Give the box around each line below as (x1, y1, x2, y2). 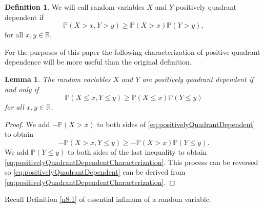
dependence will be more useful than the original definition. (5, 56, 192, 67)
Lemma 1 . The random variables (5, 73, 111, 84)
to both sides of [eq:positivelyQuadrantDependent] (97, 118, 255, 129)
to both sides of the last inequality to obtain (68, 146, 207, 157)
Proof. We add (5, 118, 50, 129)
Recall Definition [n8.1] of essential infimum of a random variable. (5, 194, 211, 204)
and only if (5, 84, 39, 94)
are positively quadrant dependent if (142, 73, 254, 84)
